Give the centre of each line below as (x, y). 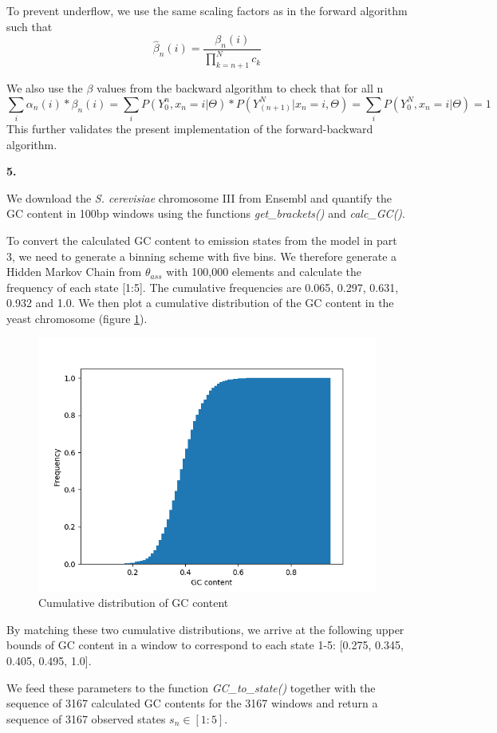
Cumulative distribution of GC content (134, 603)
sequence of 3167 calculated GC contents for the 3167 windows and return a (192, 703)
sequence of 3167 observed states (86, 718)
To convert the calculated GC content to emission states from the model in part (202, 240)
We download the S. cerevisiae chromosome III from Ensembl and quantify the (199, 197)
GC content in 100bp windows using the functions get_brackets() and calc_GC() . (206, 213)
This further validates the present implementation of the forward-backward (190, 129)
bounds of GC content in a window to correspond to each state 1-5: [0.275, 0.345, (205, 645)
